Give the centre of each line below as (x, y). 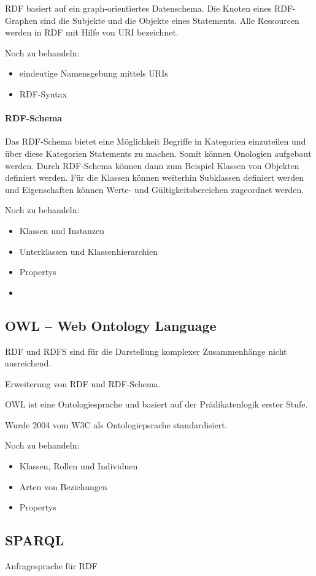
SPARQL (35, 540)
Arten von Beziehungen (63, 486)
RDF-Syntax (43, 93)
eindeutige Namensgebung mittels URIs (94, 73)
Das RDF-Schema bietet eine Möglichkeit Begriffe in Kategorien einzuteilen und (156, 141)
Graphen (21, 20)
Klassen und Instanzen (62, 230)
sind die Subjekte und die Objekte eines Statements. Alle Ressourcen (170, 20)
